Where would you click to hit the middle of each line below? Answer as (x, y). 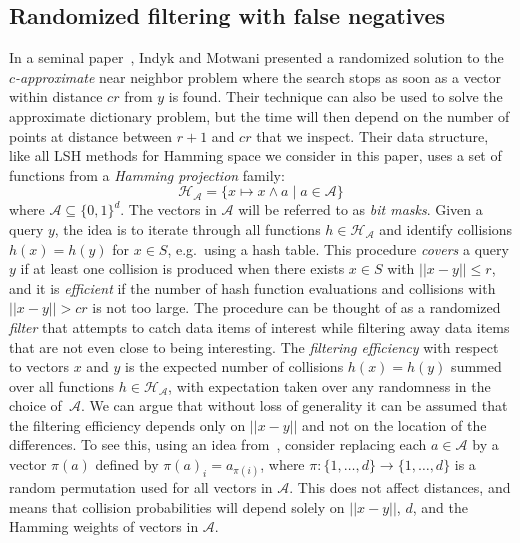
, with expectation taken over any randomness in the (329, 385)
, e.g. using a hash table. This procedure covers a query (338, 248)
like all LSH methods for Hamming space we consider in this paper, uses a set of (255, 155)
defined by (127, 464)
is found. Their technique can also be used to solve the (335, 96)
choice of (35, 405)
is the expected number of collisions (234, 366)
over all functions (62, 385)
